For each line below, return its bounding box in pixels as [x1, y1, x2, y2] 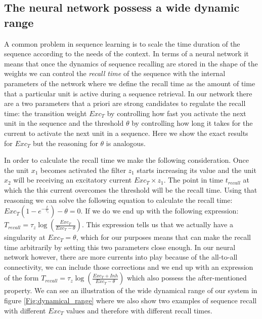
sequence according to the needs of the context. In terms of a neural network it [4, 48, 249, 59]
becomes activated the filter [40, 164, 126, 175]
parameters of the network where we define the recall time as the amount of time [4, 78, 255, 88]
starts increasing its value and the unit [137, 164, 256, 175]
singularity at [4, 232, 46, 242]
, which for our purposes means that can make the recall [76, 232, 251, 242]
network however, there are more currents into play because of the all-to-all [4, 252, 238, 262]
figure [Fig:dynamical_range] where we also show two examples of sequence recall [4, 295, 257, 306]
